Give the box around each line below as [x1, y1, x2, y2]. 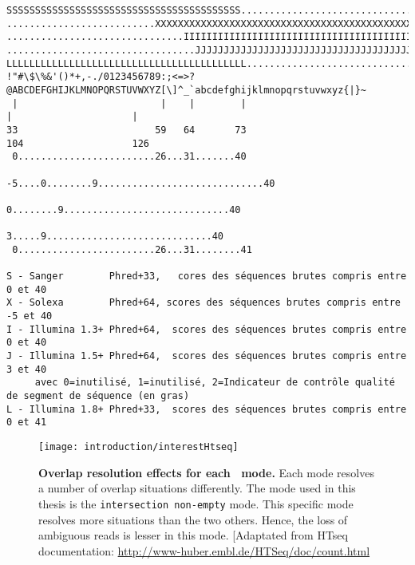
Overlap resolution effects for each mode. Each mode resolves [38, 464, 374, 480]
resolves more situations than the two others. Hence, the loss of [38, 511, 348, 527]
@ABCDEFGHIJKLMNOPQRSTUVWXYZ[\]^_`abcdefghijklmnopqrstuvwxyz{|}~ [6, 84, 367, 96]
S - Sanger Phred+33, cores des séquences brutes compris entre [6, 271, 407, 282]
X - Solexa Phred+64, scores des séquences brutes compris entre [6, 297, 401, 309]
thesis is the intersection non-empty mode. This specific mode [38, 495, 354, 512]
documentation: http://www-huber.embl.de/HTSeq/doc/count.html [38, 542, 370, 559]
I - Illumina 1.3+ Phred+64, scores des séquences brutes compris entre [6, 323, 407, 335]
